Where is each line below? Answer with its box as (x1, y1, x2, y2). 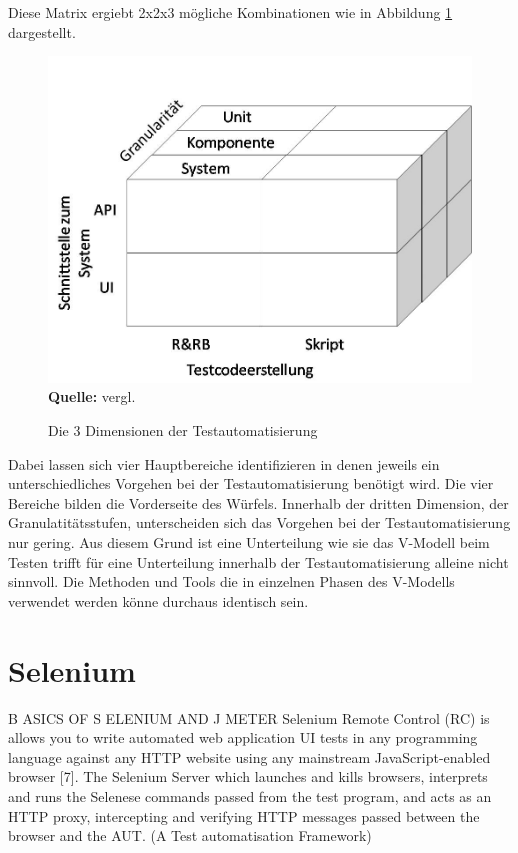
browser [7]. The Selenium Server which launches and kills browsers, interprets (8, 766, 488, 787)
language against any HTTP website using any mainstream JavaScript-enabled (8, 746, 491, 767)
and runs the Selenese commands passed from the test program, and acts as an (8, 785, 492, 806)
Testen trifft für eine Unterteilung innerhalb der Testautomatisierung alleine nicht (8, 551, 509, 572)
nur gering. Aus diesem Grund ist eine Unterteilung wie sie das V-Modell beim (8, 532, 490, 553)
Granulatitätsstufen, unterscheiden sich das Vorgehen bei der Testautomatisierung (8, 512, 511, 533)
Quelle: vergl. (48, 386, 136, 407)
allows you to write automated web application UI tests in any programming (8, 727, 478, 748)
